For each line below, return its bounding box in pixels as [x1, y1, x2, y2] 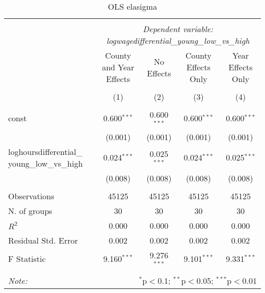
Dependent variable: [143, 23, 214, 35]
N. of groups [8, 204, 52, 217]
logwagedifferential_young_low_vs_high [106, 35, 250, 46]
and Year [102, 61, 135, 73]
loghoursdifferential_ [8, 145, 83, 157]
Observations [8, 190, 55, 202]
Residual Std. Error [8, 234, 78, 246]
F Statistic [8, 253, 46, 265]
